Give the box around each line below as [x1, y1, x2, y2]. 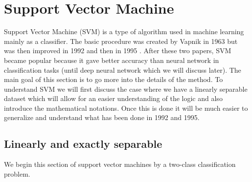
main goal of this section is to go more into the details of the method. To [4, 74, 223, 84]
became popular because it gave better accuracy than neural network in [4, 55, 219, 65]
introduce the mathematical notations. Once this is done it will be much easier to [4, 102, 248, 113]
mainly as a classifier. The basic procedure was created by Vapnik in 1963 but [4, 36, 238, 46]
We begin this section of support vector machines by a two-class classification [4, 159, 236, 169]
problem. [4, 168, 30, 179]
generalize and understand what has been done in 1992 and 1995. [4, 112, 200, 122]
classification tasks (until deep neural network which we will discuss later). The [4, 64, 241, 75]
